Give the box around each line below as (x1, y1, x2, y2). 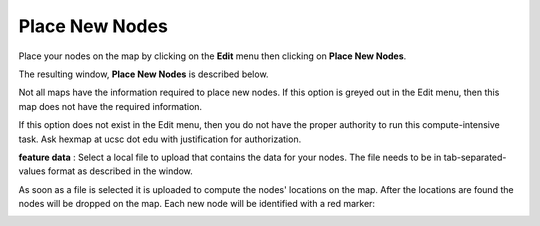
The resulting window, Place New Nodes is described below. (18, 68, 269, 80)
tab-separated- (443, 151, 507, 163)
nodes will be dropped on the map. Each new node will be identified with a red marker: (18, 198, 375, 210)
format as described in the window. (47, 165, 194, 177)
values (18, 165, 46, 177)
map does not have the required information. (18, 100, 203, 112)
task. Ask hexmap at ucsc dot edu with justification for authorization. (18, 133, 302, 145)
